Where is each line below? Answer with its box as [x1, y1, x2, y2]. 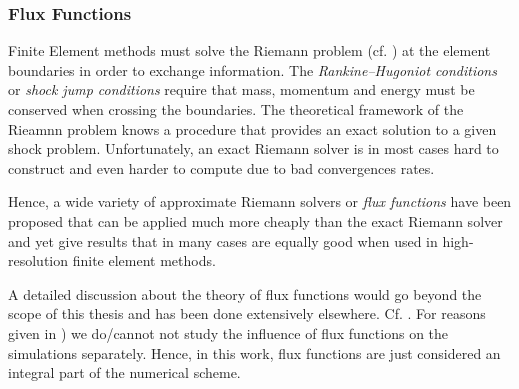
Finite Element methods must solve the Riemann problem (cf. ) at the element [8, 40, 491, 61]
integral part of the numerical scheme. [8, 362, 241, 383]
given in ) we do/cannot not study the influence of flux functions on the [8, 322, 449, 343]
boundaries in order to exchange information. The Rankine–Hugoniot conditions [8, 59, 497, 80]
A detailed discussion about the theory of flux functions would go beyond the [8, 283, 482, 304]
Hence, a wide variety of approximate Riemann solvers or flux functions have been [8, 191, 512, 212]
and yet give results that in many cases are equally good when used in [8, 230, 438, 251]
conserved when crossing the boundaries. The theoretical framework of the [8, 99, 464, 119]
